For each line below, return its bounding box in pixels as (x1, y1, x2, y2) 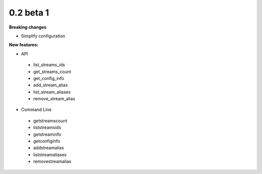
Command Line (21, 107, 52, 112)
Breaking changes (9, 24, 47, 30)
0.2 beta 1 (9, 7, 49, 18)
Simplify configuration (21, 33, 65, 39)
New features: (9, 42, 38, 48)
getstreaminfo (33, 131, 62, 137)
